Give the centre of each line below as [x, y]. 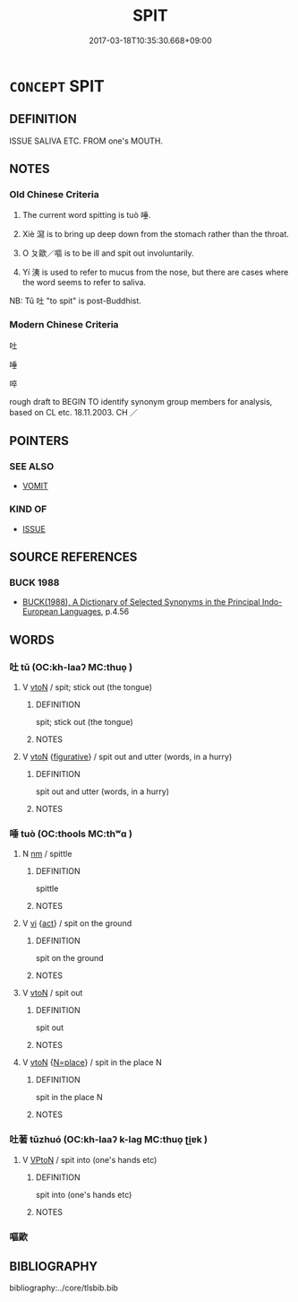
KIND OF [28, 510]
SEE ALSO [32, 467]
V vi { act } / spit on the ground [77, 923]
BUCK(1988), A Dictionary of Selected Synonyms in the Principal [141, 602]
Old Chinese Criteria [55, 195]
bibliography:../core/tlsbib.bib [64, 1288]
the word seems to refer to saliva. [84, 283]
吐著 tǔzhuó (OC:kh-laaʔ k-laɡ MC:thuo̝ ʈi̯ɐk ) [109, 1140]
